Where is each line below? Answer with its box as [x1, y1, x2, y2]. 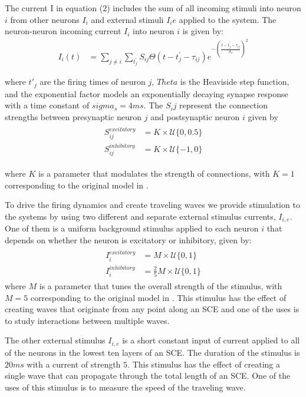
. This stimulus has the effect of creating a [127, 358, 280, 370]
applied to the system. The [179, 13, 277, 25]
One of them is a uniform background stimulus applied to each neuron [5, 222, 259, 234]
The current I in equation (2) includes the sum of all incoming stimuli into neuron [5, 2, 301, 14]
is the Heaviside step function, [180, 75, 289, 88]
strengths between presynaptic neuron [5, 110, 142, 123]
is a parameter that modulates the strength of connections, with [38, 167, 270, 180]
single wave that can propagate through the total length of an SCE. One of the [5, 369, 291, 382]
